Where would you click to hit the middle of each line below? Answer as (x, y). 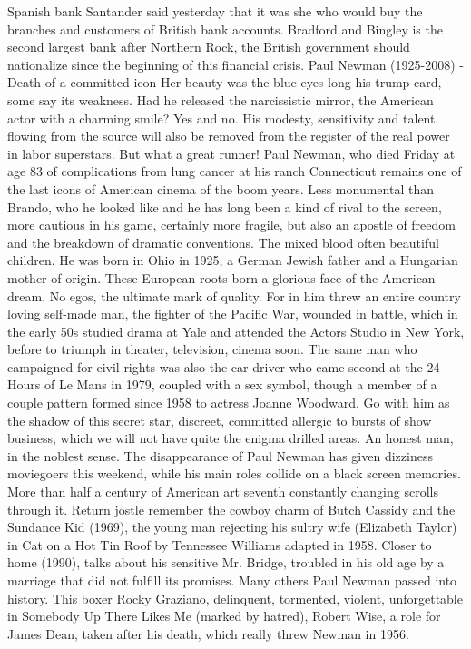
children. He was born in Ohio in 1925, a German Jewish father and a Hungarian (233, 260)
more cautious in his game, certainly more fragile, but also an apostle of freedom (231, 225)
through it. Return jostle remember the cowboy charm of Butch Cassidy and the (231, 509)
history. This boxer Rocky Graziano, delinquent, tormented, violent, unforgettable (235, 598)
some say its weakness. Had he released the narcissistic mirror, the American (221, 99)
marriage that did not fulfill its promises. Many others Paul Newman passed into (232, 580)
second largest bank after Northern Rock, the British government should (209, 47)
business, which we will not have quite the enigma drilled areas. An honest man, (231, 438)
